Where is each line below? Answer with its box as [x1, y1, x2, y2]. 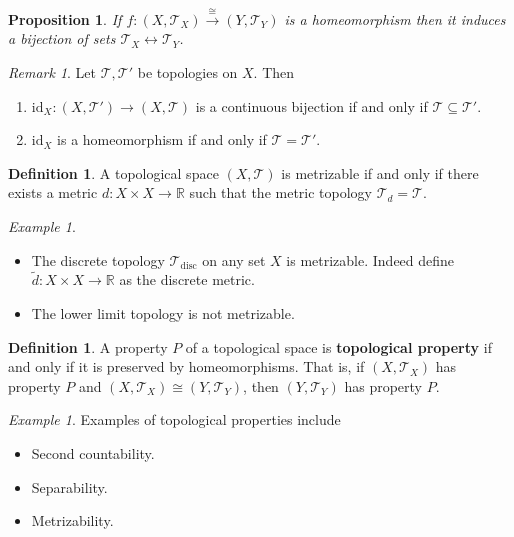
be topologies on [137, 61, 238, 82]
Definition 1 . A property [8, 336, 168, 357]
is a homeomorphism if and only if [57, 129, 267, 150]
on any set [202, 249, 266, 270]
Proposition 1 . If [8, 8, 122, 29]
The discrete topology [31, 249, 165, 270]
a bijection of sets [8, 28, 116, 49]
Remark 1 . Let [8, 61, 97, 82]
